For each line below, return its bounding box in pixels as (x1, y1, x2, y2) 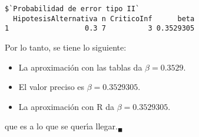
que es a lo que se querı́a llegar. (5, 120, 118, 132)
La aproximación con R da (18, 100, 115, 112)
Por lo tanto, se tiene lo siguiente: (5, 41, 127, 53)
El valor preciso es (18, 81, 85, 93)
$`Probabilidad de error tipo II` (5, 5, 140, 13)
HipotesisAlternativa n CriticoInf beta (13, 14, 195, 23)
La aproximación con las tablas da (18, 61, 142, 73)
